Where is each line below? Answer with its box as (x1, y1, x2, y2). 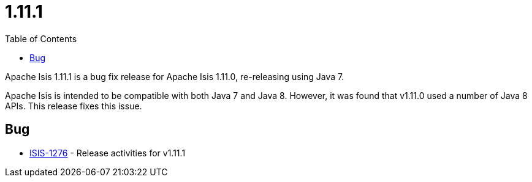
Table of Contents (5, 33, 77, 44)
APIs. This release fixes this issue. (5, 100, 142, 111)
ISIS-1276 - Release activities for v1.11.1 (29, 147, 186, 158)
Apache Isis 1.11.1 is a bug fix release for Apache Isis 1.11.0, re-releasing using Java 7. (5, 71, 344, 82)
